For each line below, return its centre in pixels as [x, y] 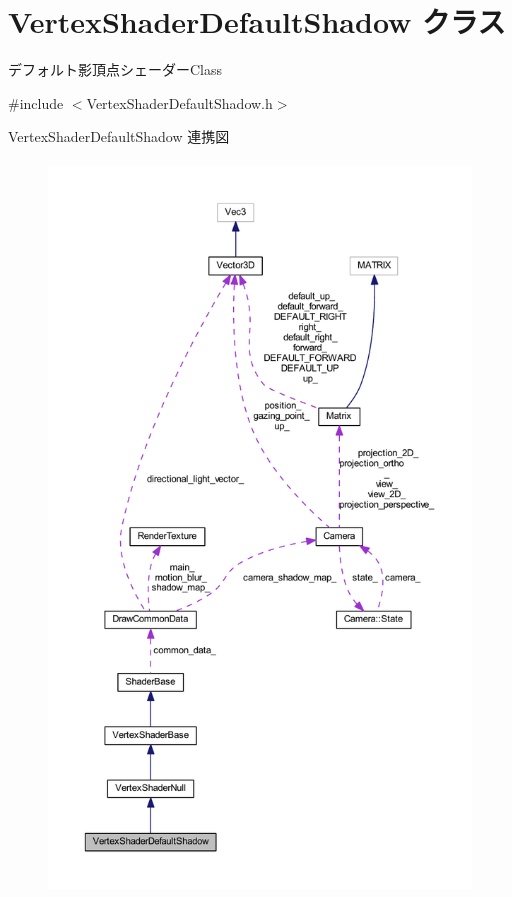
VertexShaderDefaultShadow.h [179, 102]
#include [36, 102]
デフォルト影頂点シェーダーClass [115, 69]
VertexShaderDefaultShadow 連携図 [119, 136]
